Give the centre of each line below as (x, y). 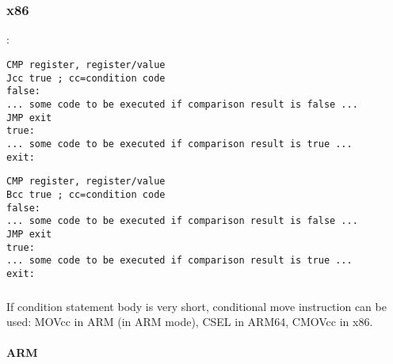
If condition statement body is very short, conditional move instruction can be (196, 306)
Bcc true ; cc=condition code (86, 194)
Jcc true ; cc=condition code (86, 78)
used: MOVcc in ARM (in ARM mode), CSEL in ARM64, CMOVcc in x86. (190, 322)
